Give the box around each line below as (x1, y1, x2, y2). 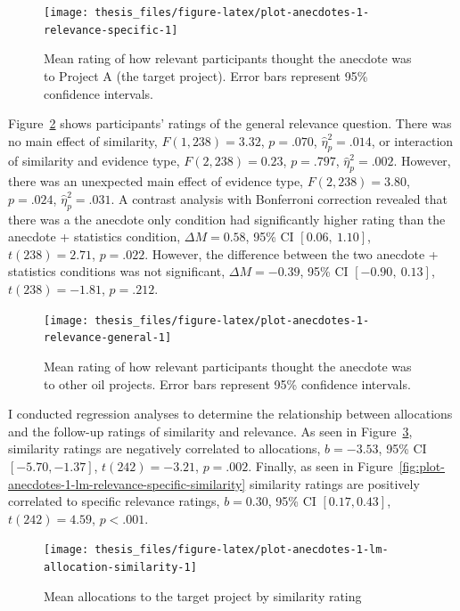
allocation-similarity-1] (44, 560, 197, 574)
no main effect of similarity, (8, 131, 158, 150)
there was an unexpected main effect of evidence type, (8, 172, 304, 191)
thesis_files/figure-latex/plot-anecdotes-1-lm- (94, 543, 389, 557)
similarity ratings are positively (249, 474, 420, 493)
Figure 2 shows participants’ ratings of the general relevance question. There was (8, 114, 452, 133)
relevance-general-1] (44, 331, 172, 345)
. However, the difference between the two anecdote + (144, 244, 439, 263)
